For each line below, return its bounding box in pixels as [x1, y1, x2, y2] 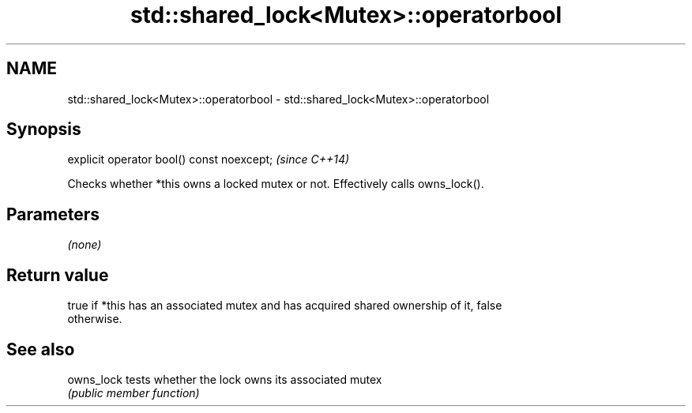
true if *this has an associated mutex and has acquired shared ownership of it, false [67, 298, 502, 313]
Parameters [6, 204, 100, 224]
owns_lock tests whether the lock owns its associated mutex [67, 372, 382, 386]
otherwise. [67, 312, 122, 326]
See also [6, 339, 75, 359]
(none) [67, 238, 102, 252]
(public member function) [67, 385, 200, 400]
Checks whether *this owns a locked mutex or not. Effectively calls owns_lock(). [67, 177, 484, 191]
